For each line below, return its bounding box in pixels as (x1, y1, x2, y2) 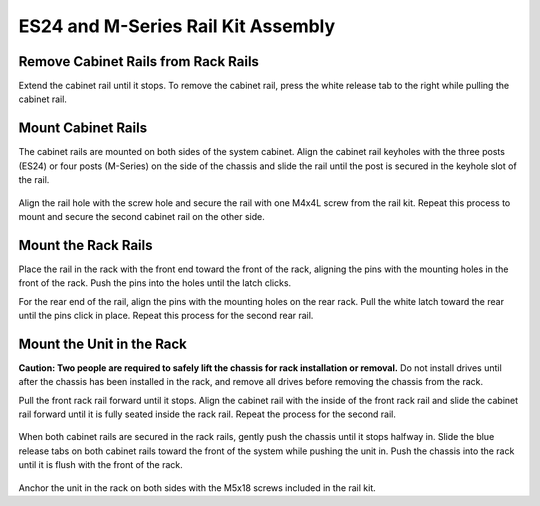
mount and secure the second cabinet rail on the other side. (18, 210, 265, 222)
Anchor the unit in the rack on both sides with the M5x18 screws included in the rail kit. (18, 481, 377, 494)
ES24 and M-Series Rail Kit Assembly (18, 15, 336, 37)
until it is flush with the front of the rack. (18, 459, 184, 471)
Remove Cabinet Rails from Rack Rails (18, 53, 260, 70)
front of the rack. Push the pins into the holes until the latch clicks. (18, 277, 292, 289)
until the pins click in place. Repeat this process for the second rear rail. (18, 310, 314, 321)
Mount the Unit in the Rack (18, 335, 187, 352)
